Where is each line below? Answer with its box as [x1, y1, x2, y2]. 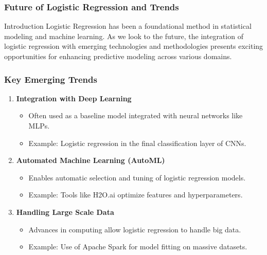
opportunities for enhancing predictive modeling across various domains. [4, 51, 232, 61]
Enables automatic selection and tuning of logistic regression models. [28, 172, 246, 183]
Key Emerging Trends [4, 72, 97, 85]
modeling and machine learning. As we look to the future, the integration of [4, 30, 243, 41]
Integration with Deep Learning [16, 93, 132, 103]
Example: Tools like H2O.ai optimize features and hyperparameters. [28, 189, 243, 200]
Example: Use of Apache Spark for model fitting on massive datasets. [28, 241, 247, 252]
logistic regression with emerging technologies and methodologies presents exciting [4, 41, 263, 51]
